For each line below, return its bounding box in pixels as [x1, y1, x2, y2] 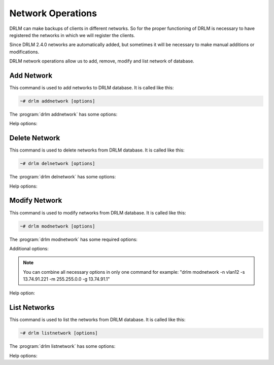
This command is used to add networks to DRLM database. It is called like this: [9, 85, 174, 91]
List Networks [9, 303, 55, 312]
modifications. [9, 49, 40, 55]
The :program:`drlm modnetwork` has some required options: [9, 236, 138, 242]
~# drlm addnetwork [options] [20, 98, 95, 104]
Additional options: [9, 245, 49, 251]
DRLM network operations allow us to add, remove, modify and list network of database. [9, 58, 195, 64]
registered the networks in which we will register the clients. [9, 32, 135, 38]
